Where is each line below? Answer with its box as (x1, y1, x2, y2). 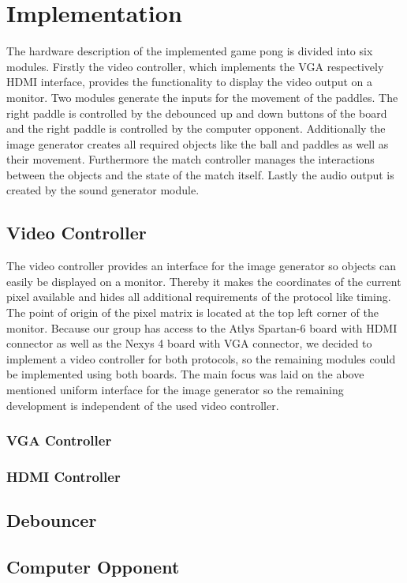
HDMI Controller (6, 466, 121, 486)
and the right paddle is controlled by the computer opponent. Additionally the (6, 120, 386, 137)
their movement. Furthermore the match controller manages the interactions (6, 151, 375, 167)
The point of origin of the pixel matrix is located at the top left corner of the (6, 304, 379, 321)
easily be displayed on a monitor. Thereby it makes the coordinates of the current (6, 273, 401, 289)
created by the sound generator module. (6, 182, 200, 198)
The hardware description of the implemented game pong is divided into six (6, 43, 373, 59)
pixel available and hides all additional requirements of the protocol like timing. (6, 288, 391, 305)
